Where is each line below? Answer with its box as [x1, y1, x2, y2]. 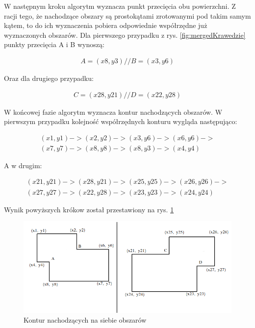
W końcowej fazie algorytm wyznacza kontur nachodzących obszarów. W [4, 106, 223, 117]
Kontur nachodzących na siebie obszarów [24, 314, 147, 325]
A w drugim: [4, 160, 42, 170]
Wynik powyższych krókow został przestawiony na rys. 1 [4, 204, 174, 214]
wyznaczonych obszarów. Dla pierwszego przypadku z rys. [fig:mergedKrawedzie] [4, 29, 246, 40]
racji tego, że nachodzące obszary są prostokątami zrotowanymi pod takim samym [4, 10, 251, 21]
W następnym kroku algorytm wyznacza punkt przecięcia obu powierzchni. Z [4, 1, 236, 11]
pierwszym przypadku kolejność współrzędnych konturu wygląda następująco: [4, 116, 237, 126]
